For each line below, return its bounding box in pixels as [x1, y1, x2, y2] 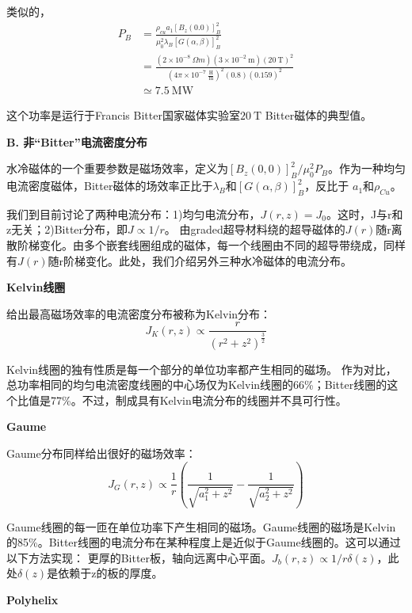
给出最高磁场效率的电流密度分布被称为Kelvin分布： [6, 305, 272, 322]
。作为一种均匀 [327, 160, 406, 177]
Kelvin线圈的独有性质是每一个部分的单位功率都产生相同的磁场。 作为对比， [6, 360, 397, 377]
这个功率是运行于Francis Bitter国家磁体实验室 [6, 107, 240, 124]
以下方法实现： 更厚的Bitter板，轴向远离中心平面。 [6, 549, 273, 565]
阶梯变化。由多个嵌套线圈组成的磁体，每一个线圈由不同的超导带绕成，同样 [17, 237, 406, 253]
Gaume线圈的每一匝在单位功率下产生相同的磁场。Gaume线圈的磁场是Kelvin [6, 518, 396, 535]
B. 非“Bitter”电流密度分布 [6, 133, 147, 150]
